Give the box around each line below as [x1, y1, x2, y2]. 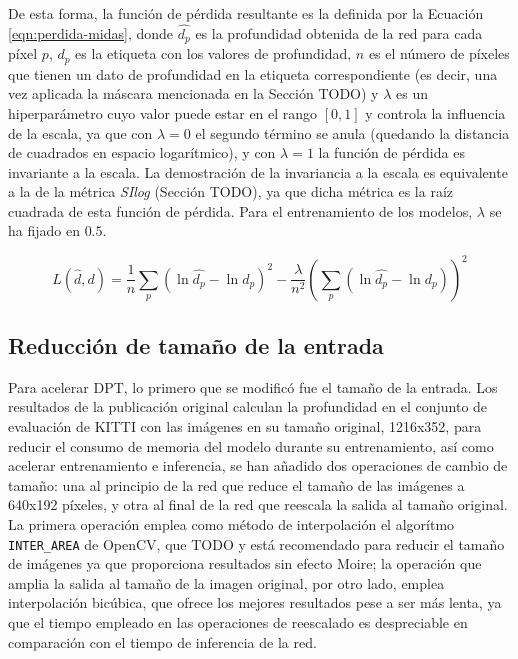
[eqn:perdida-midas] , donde [8, 22, 174, 43]
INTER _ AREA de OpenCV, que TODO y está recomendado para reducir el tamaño [8, 533, 505, 554]
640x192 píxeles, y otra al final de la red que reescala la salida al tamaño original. [8, 494, 508, 515]
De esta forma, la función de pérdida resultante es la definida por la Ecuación [8, 3, 484, 23]
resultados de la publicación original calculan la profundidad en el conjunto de [8, 396, 488, 417]
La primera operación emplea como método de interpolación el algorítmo [8, 513, 455, 534]
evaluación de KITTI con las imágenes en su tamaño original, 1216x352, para [8, 415, 482, 436]
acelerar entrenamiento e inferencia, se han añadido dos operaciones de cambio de [8, 455, 508, 476]
